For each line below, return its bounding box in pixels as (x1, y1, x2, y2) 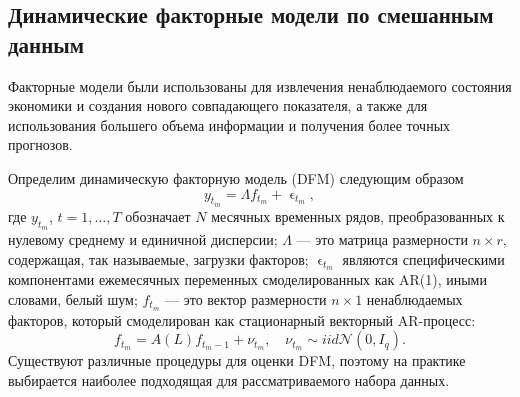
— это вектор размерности (165, 289, 327, 310)
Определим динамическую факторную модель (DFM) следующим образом (8, 167, 464, 188)
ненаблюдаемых (366, 289, 463, 310)
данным (8, 28, 85, 59)
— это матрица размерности (296, 228, 468, 249)
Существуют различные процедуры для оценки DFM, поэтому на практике (8, 350, 466, 371)
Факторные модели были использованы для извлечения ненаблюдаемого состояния (8, 75, 512, 96)
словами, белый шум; (8, 289, 138, 310)
